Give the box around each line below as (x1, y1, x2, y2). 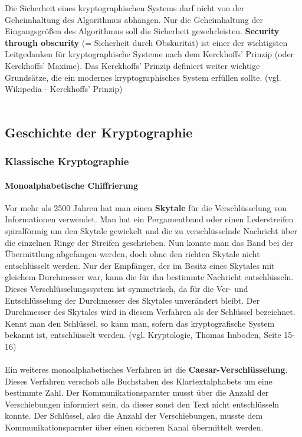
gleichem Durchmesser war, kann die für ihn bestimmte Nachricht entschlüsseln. (5, 271, 294, 283)
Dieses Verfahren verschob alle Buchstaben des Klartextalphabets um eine (5, 374, 273, 387)
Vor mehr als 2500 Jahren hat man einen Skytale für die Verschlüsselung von (5, 201, 287, 213)
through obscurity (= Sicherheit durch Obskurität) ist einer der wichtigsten (5, 36, 288, 48)
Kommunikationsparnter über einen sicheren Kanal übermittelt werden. (5, 421, 264, 433)
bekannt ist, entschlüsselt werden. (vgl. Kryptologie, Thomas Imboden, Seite (5, 328, 281, 341)
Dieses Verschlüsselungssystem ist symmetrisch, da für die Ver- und (5, 282, 248, 294)
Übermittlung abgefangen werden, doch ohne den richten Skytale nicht (5, 248, 260, 260)
